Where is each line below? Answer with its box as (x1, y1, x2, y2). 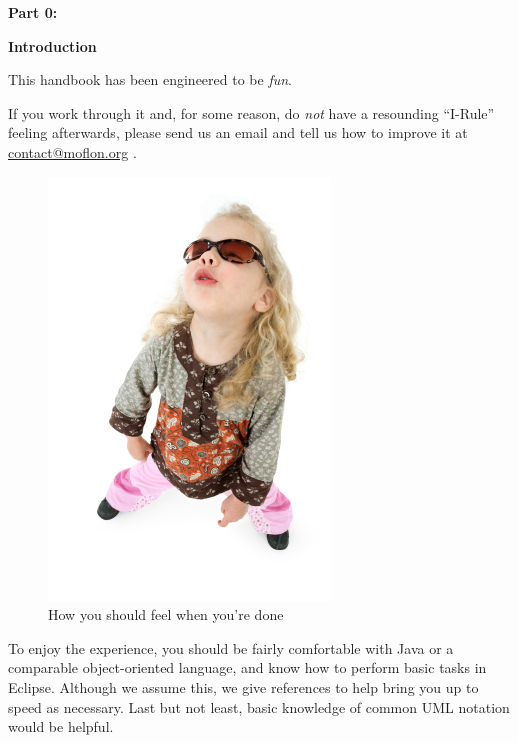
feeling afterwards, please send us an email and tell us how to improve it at (8, 122, 468, 143)
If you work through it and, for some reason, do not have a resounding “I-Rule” (8, 102, 495, 123)
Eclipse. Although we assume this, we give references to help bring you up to (8, 676, 479, 697)
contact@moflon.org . (8, 141, 137, 162)
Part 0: (8, 2, 58, 22)
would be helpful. (8, 716, 114, 737)
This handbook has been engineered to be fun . (8, 69, 292, 90)
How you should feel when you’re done (48, 604, 284, 625)
